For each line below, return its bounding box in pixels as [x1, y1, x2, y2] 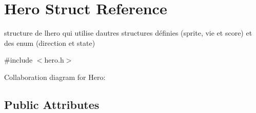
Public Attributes [4, 96, 100, 112]
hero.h [44, 54, 64, 65]
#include [4, 54, 33, 65]
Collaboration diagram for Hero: [4, 71, 106, 82]
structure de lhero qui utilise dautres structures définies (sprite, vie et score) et [4, 27, 252, 38]
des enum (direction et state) [4, 37, 95, 48]
